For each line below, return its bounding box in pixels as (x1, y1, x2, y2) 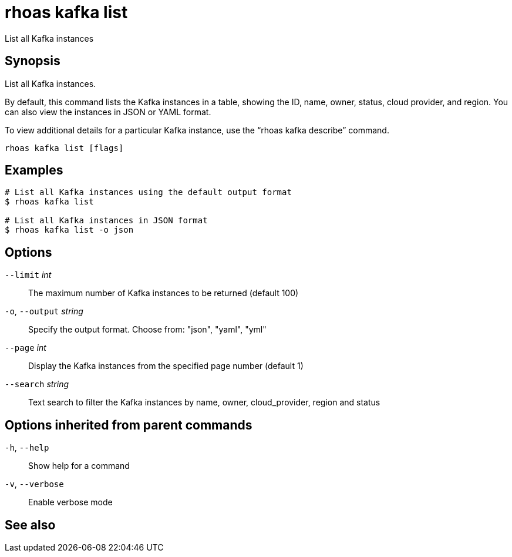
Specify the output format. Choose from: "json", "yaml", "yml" (28, 324, 267, 335)
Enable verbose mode (28, 497, 113, 508)
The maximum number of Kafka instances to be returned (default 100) (28, 288, 299, 298)
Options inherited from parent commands (5, 417, 252, 432)
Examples (5, 163, 63, 178)
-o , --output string (5, 306, 83, 317)
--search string (5, 379, 69, 390)
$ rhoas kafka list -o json (5, 225, 134, 235)
